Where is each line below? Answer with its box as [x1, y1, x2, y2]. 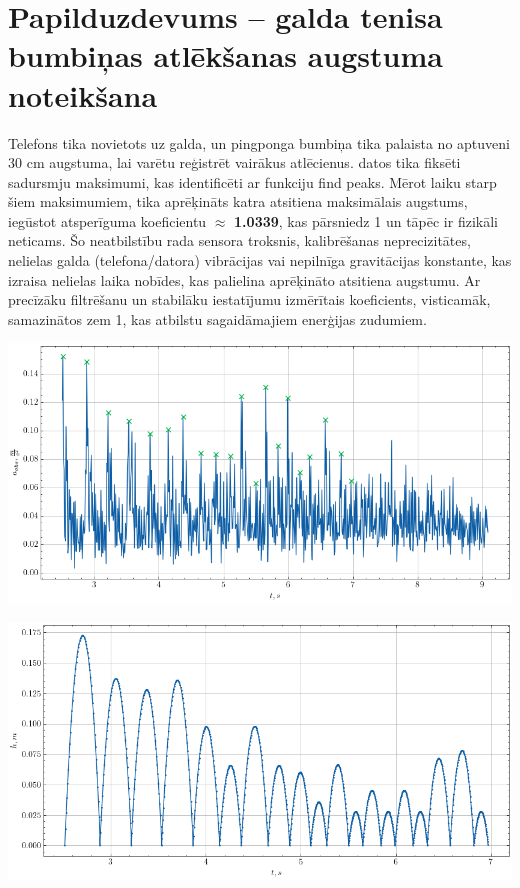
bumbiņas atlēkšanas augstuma [8, 35, 443, 76]
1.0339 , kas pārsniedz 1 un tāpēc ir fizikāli [234, 210, 498, 231]
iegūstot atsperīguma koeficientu [8, 210, 207, 231]
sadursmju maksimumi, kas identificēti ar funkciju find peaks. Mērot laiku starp [8, 171, 497, 192]
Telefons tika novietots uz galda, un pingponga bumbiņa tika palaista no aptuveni [8, 132, 510, 153]
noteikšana [8, 74, 158, 115]
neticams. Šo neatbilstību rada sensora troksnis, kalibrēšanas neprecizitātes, [8, 230, 471, 251]
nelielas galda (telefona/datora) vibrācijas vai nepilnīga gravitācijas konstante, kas [8, 250, 512, 271]
